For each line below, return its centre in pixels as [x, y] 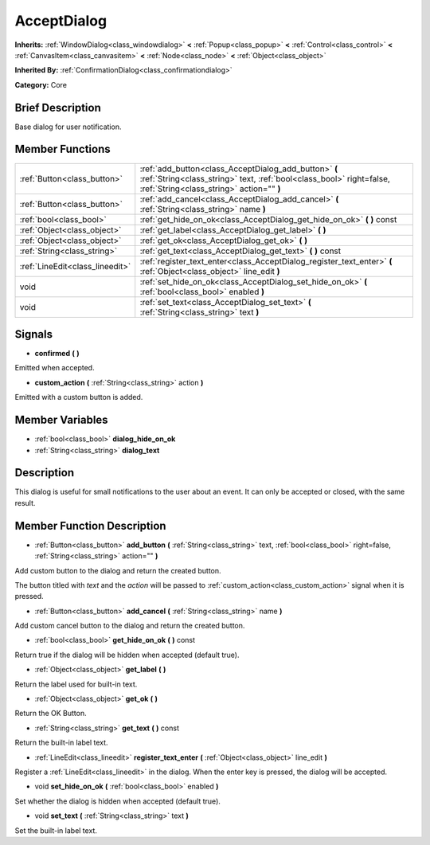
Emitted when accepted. [55, 368]
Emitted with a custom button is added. [79, 397]
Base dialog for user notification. [68, 127]
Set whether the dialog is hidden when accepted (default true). [117, 801]
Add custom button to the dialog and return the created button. [118, 570]
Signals [34, 334]
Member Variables [61, 420]
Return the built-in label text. [61, 743]
